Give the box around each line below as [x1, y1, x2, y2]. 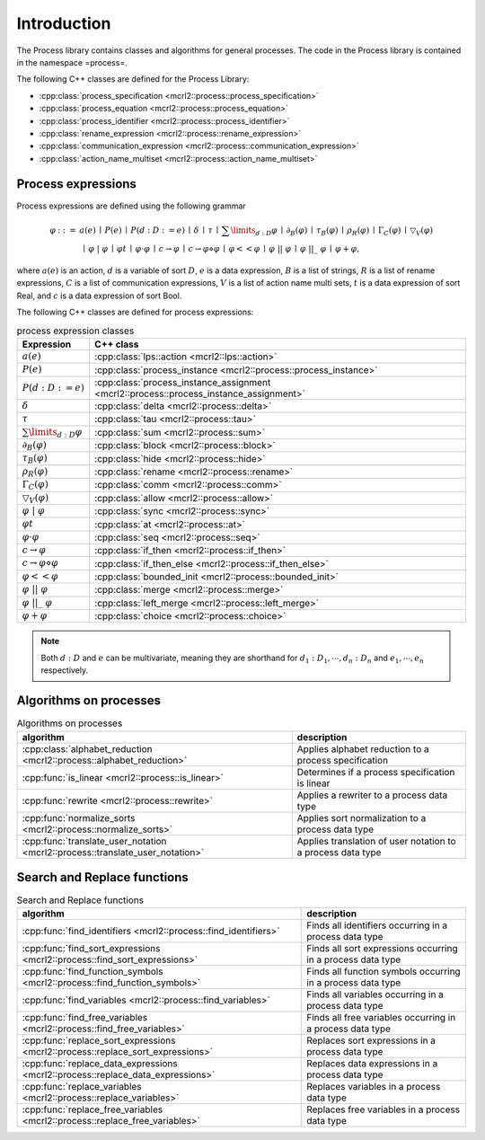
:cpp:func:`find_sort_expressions [22, 942, 161, 955]
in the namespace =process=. [16, 57, 128, 67]
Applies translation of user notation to [296, 835, 457, 847]
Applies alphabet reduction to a [296, 742, 430, 755]
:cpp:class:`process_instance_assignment [94, 376, 271, 388]
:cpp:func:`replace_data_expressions [22, 1057, 179, 1070]
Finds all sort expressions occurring [306, 942, 458, 955]
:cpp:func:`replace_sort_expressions [22, 1034, 176, 1047]
